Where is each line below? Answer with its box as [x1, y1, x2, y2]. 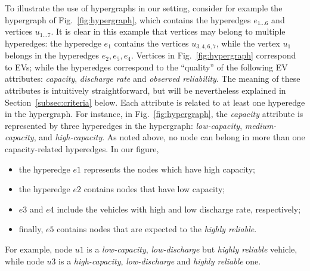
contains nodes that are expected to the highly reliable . [57, 223, 257, 235]
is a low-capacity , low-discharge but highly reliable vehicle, [86, 242, 297, 255]
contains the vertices [114, 36, 189, 49]
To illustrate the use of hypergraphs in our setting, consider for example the [5, 2, 283, 14]
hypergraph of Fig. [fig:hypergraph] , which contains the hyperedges [5, 13, 251, 26]
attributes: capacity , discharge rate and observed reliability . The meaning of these [5, 72, 300, 85]
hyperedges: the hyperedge [5, 36, 101, 49]
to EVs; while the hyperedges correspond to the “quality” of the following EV [5, 60, 288, 73]
